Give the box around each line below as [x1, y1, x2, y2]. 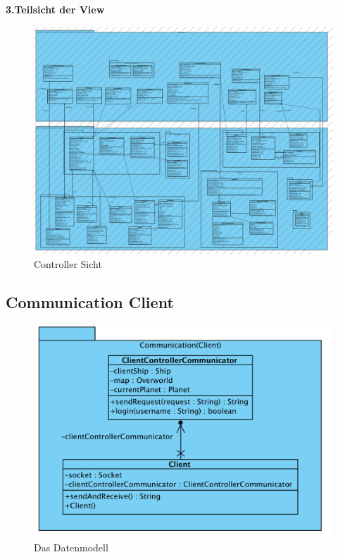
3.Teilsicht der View [6, 2, 105, 16]
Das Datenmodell [34, 539, 108, 554]
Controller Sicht [34, 257, 102, 271]
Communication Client [6, 291, 174, 313]
